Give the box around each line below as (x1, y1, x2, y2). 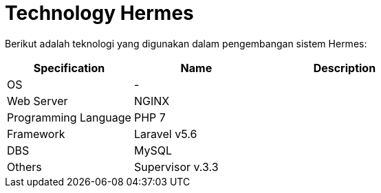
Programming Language (7, 110, 131, 124)
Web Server (7, 93, 68, 108)
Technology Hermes (5, 1, 194, 25)
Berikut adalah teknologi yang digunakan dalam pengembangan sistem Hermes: (5, 37, 367, 49)
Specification (33, 60, 105, 75)
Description (313, 60, 376, 75)
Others (7, 159, 42, 174)
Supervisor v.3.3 (133, 159, 219, 174)
